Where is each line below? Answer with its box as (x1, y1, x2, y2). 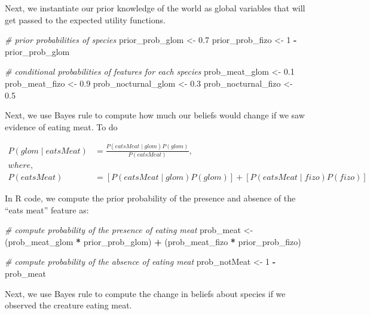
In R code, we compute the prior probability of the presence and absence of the (5, 192, 296, 204)
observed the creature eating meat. (5, 299, 132, 311)
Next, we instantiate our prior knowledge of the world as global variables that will (5, 2, 305, 14)
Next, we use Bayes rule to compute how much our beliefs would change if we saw (5, 109, 305, 121)
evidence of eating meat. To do (5, 120, 118, 133)
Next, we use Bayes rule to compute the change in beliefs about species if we (5, 287, 286, 299)
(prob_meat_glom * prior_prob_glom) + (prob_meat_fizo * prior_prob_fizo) (5, 235, 301, 247)
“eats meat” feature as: (5, 203, 89, 216)
